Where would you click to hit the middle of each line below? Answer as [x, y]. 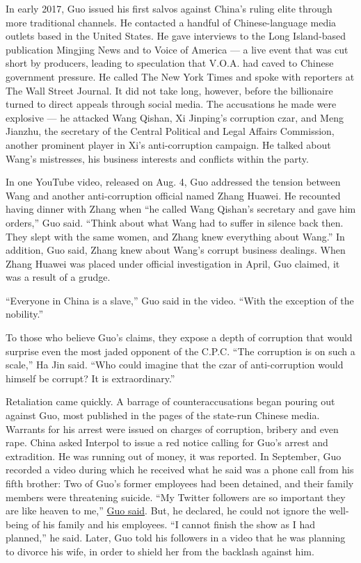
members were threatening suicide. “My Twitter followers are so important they [176, 497]
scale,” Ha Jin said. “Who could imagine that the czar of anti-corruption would [175, 365]
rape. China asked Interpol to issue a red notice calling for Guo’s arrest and [167, 442]
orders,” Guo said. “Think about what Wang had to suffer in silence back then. [175, 222]
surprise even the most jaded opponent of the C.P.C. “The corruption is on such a [180, 351]
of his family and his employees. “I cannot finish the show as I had [173, 524]
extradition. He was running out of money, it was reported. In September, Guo [174, 456]
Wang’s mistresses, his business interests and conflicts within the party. [157, 158]
